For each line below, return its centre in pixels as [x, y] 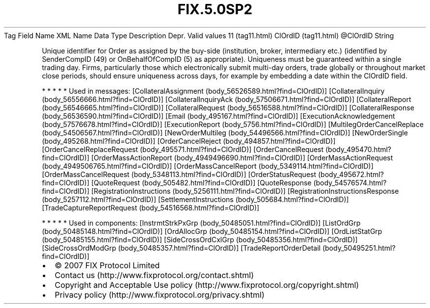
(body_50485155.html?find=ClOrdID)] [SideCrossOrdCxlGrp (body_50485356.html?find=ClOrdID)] [200, 239]
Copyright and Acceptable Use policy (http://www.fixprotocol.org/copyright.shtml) [207, 285]
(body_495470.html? [358, 149]
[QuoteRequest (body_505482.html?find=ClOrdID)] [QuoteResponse [202, 182]
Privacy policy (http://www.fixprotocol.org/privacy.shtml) [160, 295]
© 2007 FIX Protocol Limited [107, 265]
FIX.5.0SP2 [215, 9]
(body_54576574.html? [350, 182]
